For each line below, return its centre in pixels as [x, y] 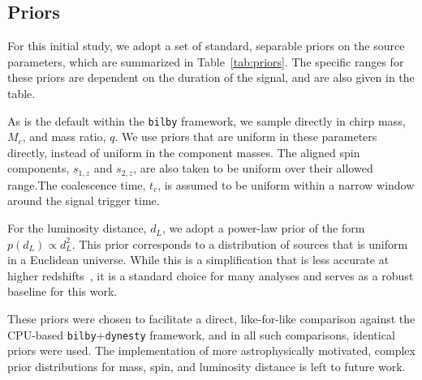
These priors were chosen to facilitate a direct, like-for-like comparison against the [211, 319]
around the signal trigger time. [84, 201]
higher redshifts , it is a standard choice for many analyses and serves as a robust [211, 275]
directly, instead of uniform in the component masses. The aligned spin [184, 152]
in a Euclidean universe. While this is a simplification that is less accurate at [198, 260]
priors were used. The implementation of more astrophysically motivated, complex [211, 350]
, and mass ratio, [64, 137]
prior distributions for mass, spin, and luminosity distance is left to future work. [207, 366]
